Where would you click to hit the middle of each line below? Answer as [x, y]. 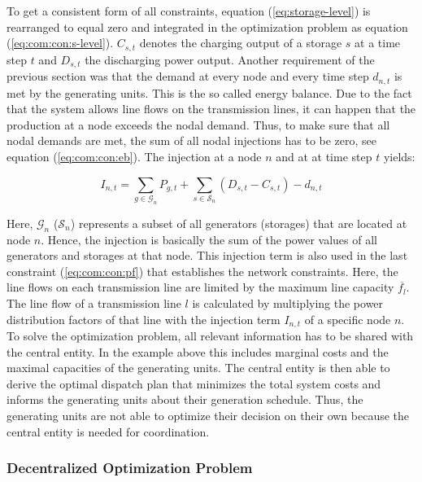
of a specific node [348, 319]
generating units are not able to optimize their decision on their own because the [208, 415]
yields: [399, 156]
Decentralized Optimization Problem [130, 468]
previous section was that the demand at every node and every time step [188, 76]
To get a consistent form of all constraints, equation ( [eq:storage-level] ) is [189, 11]
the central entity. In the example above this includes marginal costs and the [198, 351]
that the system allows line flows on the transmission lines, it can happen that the [211, 109]
